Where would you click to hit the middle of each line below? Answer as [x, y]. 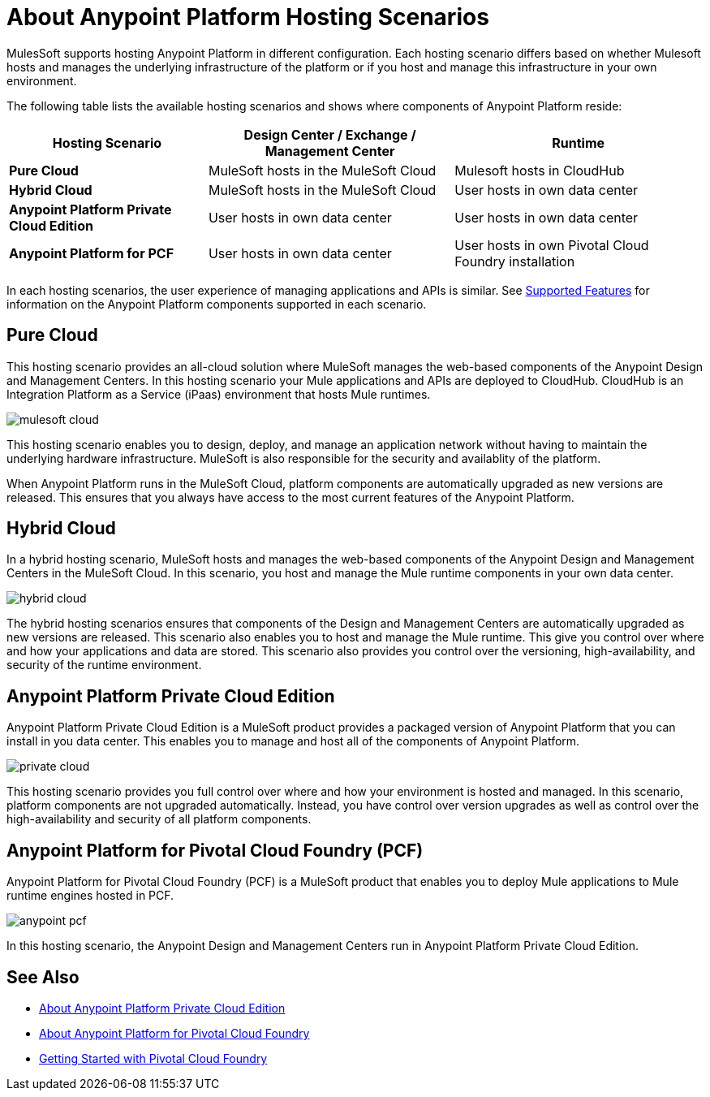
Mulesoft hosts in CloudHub [540, 170]
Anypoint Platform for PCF [92, 253]
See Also [43, 977]
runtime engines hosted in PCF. [90, 896]
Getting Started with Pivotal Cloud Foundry [153, 1058]
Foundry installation [515, 261]
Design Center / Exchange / [330, 134]
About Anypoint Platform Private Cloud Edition [162, 1008]
